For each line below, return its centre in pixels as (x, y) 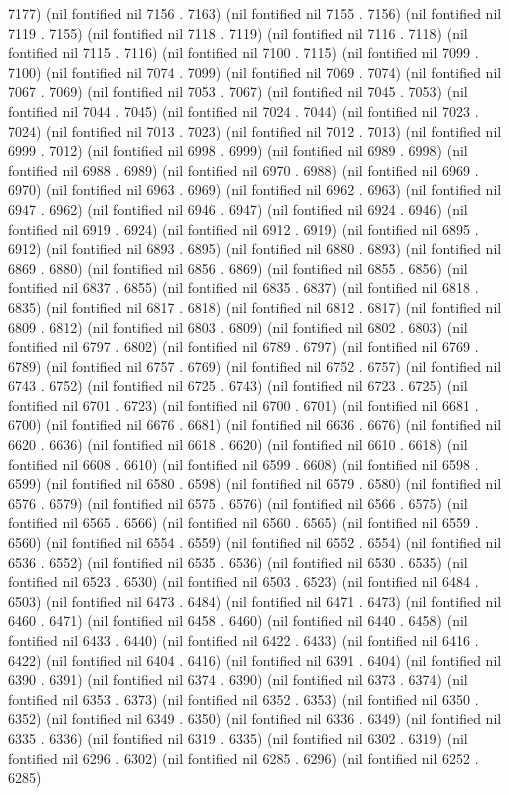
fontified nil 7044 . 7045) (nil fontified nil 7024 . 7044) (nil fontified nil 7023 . (243, 110)
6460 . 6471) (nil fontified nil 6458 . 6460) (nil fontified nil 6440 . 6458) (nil (238, 620)
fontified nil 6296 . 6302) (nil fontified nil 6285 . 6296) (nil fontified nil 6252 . (243, 757)
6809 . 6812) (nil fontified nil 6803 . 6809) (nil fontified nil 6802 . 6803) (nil (238, 326)
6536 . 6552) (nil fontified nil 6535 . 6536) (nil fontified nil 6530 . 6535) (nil (238, 561)
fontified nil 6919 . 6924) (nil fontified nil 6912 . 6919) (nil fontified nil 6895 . (243, 228)
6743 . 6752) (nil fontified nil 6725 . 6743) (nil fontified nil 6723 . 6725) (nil (238, 385)
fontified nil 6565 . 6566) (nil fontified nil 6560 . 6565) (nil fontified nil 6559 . (243, 522)
